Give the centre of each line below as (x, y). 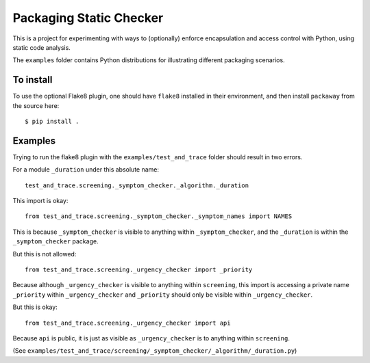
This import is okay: (40, 201)
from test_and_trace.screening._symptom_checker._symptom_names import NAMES (159, 216)
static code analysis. (42, 47)
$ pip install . (52, 122)
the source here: (36, 105)
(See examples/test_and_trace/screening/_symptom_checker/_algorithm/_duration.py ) (155, 351)
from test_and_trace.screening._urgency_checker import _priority (139, 270)
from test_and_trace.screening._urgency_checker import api (128, 323)
